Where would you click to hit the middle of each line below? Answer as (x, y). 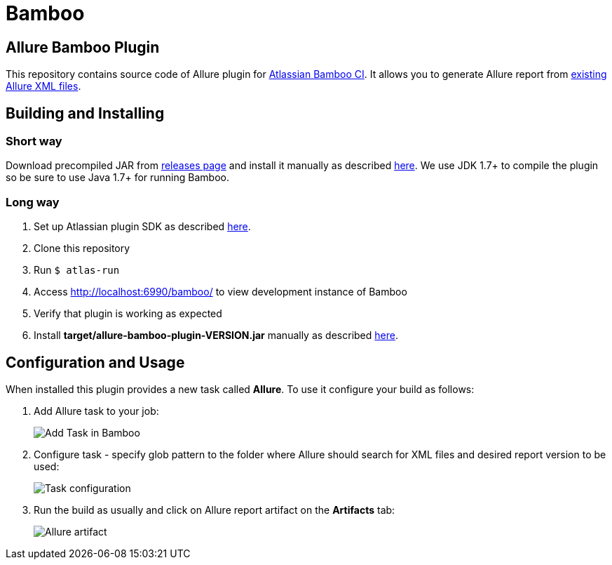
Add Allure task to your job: (96, 411)
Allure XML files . (43, 86)
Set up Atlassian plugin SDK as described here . (142, 227)
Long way (33, 202)
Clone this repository (82, 248)
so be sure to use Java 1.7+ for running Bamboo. (117, 178)
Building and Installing (85, 113)
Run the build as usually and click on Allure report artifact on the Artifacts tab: (215, 510)
